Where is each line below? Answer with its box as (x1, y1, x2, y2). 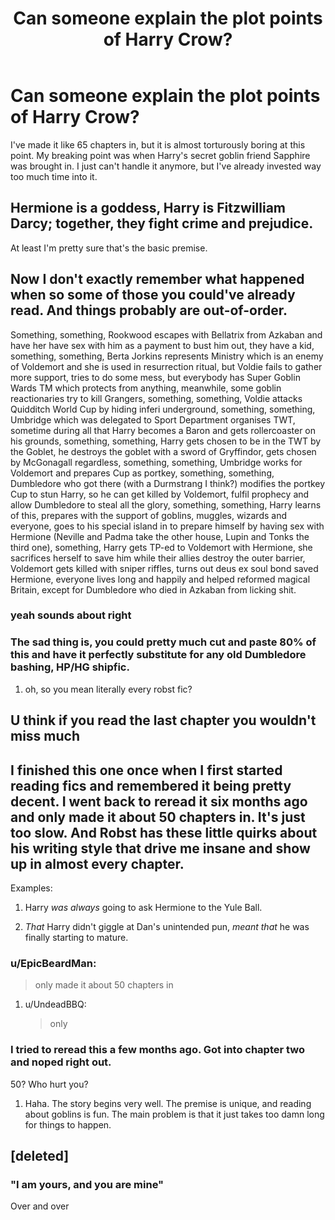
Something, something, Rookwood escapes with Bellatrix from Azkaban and (10, 328, 323, 341)
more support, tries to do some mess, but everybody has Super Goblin (10, 371, 301, 383)
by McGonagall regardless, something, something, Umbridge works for (10, 456, 303, 468)
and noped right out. (10, 1055, 112, 1069)
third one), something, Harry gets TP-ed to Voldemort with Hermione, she (10, 541, 313, 553)
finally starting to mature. (24, 931, 129, 943)
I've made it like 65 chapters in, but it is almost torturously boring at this (10, 138, 306, 151)
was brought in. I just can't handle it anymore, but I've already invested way (10, 160, 322, 172)
